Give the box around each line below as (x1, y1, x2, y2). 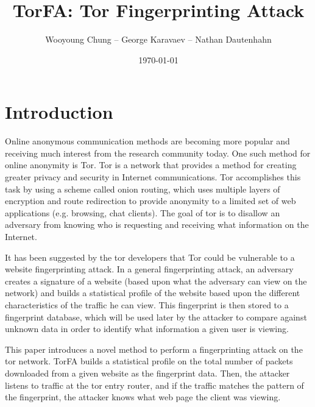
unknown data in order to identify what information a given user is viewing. (5, 322, 289, 335)
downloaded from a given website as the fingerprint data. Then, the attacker (5, 366, 290, 379)
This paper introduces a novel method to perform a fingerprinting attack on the (5, 342, 303, 355)
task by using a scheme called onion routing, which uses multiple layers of (5, 182, 280, 195)
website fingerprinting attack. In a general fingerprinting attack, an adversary (5, 263, 294, 275)
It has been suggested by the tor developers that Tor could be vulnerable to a (5, 250, 295, 263)
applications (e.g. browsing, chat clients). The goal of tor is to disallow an (5, 206, 280, 219)
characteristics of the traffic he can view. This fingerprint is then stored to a (5, 298, 289, 311)
